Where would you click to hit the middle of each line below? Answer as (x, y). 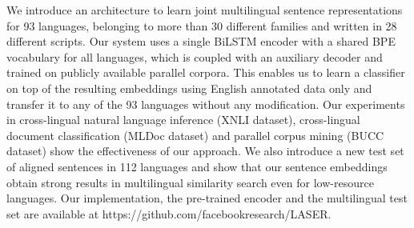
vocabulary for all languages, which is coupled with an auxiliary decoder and (195, 56)
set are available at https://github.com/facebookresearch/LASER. (169, 213)
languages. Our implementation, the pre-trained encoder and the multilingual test (207, 198)
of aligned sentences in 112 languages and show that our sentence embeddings (197, 166)
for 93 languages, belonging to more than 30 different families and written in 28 (202, 25)
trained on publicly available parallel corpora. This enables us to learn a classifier (206, 72)
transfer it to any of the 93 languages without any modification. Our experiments (206, 104)
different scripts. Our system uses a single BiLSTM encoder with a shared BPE (201, 41)
